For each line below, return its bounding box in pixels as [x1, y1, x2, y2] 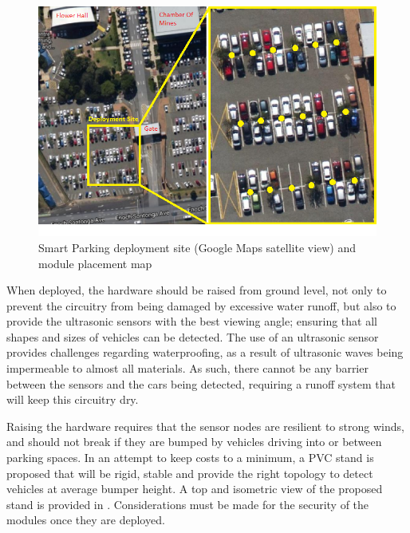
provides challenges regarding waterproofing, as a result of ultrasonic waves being [6, 344, 404, 361]
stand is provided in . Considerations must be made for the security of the [6, 495, 369, 512]
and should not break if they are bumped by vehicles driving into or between [6, 433, 382, 450]
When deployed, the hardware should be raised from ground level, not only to [6, 282, 387, 298]
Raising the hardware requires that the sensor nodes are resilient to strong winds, [6, 417, 404, 434]
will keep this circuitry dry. [6, 391, 139, 408]
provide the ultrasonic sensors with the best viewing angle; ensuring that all [6, 313, 377, 330]
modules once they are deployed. [6, 511, 165, 528]
